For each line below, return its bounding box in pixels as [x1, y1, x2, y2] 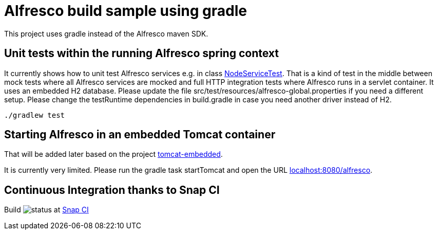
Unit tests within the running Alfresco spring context [4, 47, 279, 60]
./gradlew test [4, 111, 65, 119]
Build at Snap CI [4, 205, 89, 214]
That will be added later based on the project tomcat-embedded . [4, 150, 223, 159]
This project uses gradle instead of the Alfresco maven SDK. [4, 29, 208, 38]
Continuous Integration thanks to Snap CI [4, 183, 220, 196]
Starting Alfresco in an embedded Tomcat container [4, 128, 276, 141]
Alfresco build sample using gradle [4, 2, 247, 20]
